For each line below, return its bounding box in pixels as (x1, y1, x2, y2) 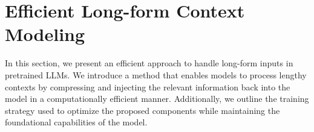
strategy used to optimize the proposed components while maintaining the (5, 104, 280, 116)
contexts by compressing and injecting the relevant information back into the (5, 80, 290, 93)
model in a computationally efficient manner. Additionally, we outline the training (5, 92, 309, 105)
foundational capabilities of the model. (5, 116, 148, 128)
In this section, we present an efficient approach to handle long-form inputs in (5, 57, 293, 69)
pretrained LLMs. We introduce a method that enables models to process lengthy (5, 68, 307, 81)
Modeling (5, 22, 85, 46)
